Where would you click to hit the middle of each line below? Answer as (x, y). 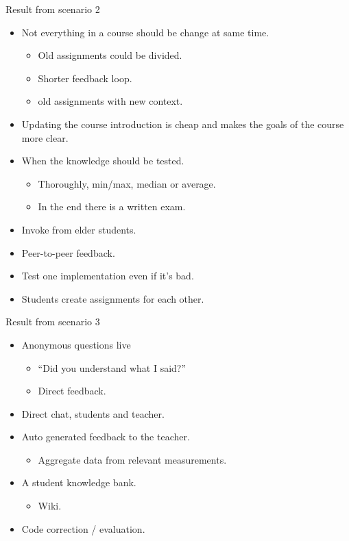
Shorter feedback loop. (85, 78)
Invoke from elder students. (79, 229)
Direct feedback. (72, 391)
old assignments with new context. (110, 101)
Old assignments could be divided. (110, 55)
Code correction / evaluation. (83, 528)
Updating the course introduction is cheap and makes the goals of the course (183, 124)
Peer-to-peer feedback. (68, 252)
